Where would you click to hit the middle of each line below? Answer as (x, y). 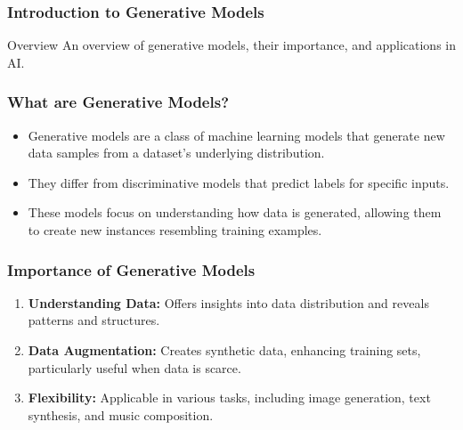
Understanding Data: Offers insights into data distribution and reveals (228, 302)
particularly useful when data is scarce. (134, 367)
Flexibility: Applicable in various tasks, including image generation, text (229, 398)
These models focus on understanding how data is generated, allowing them (235, 212)
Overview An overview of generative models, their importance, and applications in (231, 45)
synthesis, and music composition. (121, 414)
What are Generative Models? (118, 102)
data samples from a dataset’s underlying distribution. (176, 153)
